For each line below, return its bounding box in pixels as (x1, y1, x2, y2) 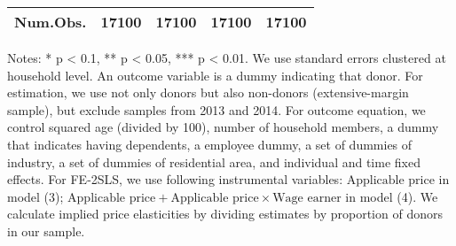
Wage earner (272, 191, 342, 204)
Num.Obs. (14, 12, 87, 32)
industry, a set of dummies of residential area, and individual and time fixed (7, 152, 421, 171)
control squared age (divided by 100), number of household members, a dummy (7, 118, 439, 136)
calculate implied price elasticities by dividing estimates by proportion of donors (7, 204, 443, 223)
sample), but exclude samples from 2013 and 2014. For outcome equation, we (7, 100, 426, 119)
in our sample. (7, 221, 85, 240)
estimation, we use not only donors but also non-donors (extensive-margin (7, 83, 409, 102)
